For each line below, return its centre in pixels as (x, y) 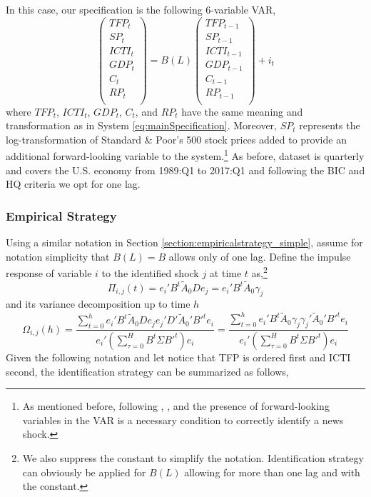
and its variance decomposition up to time (98, 304)
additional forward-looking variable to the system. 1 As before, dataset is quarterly (185, 155)
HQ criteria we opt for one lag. (73, 184)
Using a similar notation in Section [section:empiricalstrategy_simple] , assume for (184, 242)
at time (225, 272)
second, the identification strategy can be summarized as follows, (147, 371)
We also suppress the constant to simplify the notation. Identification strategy (193, 457)
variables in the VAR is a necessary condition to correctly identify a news (183, 420)
